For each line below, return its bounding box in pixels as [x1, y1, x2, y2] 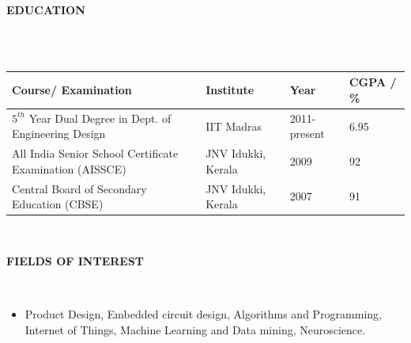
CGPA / [349, 74, 397, 90]
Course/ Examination [12, 82, 132, 98]
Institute [205, 82, 255, 98]
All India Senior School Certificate [12, 145, 179, 162]
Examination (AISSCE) [12, 160, 126, 177]
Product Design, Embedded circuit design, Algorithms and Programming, [25, 306, 383, 322]
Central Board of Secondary [12, 180, 147, 196]
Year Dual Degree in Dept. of [28, 109, 172, 126]
